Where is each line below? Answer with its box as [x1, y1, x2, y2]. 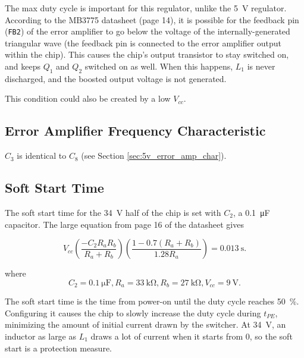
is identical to [17, 149, 67, 162]
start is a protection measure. [5, 341, 112, 354]
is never [247, 60, 275, 73]
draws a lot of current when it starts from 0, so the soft [90, 330, 293, 343]
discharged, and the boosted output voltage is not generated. [5, 72, 227, 84]
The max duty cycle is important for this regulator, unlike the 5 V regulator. [5, 2, 287, 14]
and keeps [5, 60, 40, 73]
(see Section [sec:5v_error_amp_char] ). [81, 149, 227, 162]
